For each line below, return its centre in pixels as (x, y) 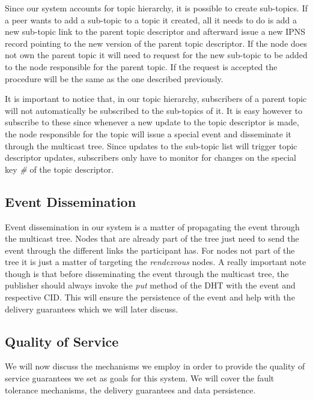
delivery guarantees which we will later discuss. (92, 309)
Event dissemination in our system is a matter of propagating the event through (152, 226)
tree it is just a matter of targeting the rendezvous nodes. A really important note (156, 262)
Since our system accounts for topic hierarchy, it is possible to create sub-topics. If (156, 8)
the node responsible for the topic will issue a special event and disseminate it (148, 133)
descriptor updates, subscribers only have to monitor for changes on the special (150, 157)
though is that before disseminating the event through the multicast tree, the (147, 273)
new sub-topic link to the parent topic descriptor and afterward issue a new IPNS (155, 31)
